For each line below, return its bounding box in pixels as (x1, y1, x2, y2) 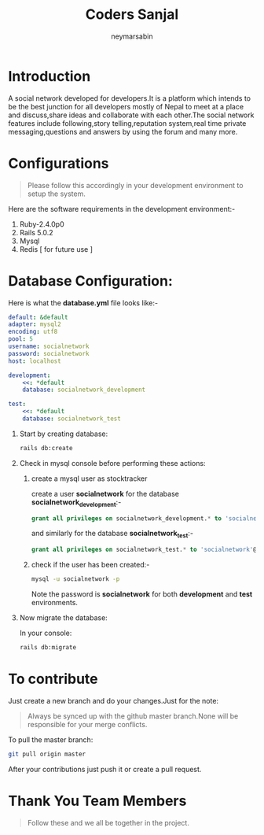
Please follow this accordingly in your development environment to (27, 180, 244, 190)
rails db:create (19, 444, 73, 452)
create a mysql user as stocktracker (31, 474, 148, 483)
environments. (31, 598, 79, 608)
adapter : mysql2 (8, 320, 61, 328)
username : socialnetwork (8, 342, 90, 351)
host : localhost (8, 357, 61, 365)
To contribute (8, 671, 98, 688)
